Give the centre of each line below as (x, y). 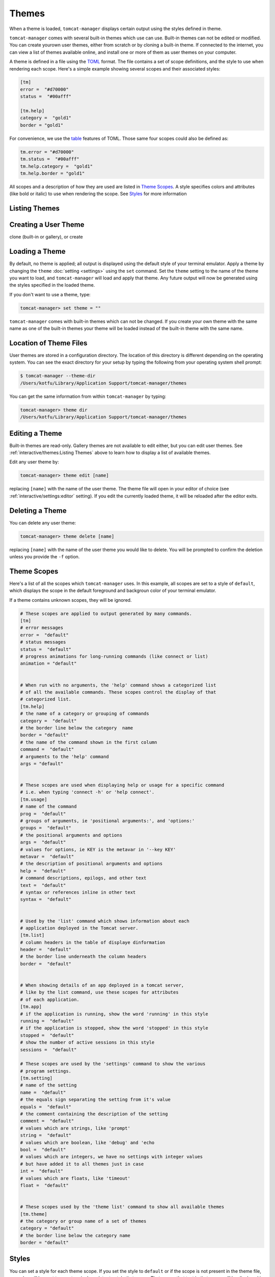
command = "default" (47, 749)
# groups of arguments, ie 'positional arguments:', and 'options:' (107, 821)
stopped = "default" (47, 1035)
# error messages (42, 628)
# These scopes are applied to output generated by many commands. (106, 613)
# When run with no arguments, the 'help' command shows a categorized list (118, 685)
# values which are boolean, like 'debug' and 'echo (87, 1142)
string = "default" (46, 1136)
